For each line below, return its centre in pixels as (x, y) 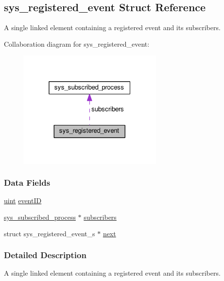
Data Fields (27, 183)
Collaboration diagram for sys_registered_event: (77, 44)
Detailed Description (45, 255)
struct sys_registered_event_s (50, 233)
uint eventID (23, 201)
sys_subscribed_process (40, 217)
